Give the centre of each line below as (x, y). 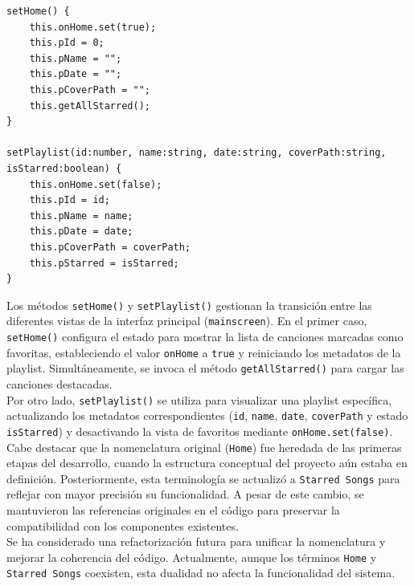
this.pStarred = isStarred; (104, 263)
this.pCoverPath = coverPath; (110, 247)
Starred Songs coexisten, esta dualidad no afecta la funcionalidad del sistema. (201, 573)
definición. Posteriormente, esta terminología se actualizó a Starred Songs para (203, 478)
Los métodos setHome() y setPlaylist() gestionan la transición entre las (189, 305)
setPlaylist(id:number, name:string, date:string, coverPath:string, (197, 153)
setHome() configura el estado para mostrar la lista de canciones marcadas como (205, 336)
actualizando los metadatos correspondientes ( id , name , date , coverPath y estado (207, 415)
